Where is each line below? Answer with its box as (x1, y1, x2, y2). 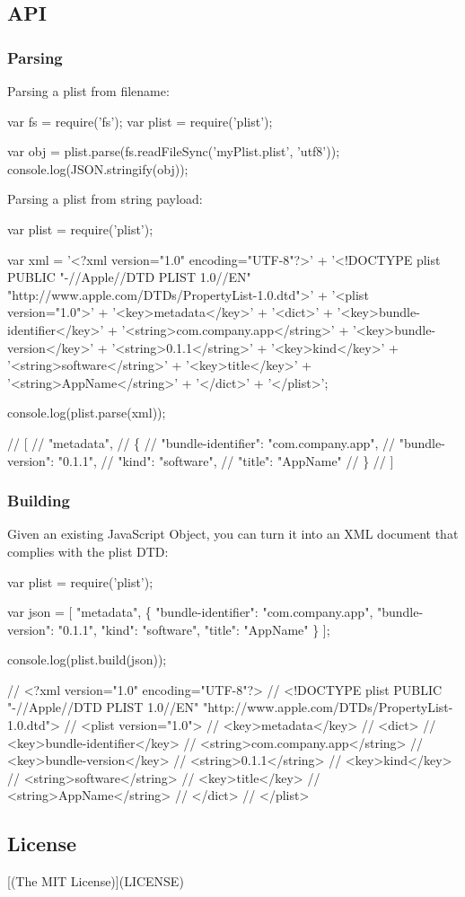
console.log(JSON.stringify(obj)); (7, 159, 189, 178)
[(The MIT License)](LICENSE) (7, 872, 184, 891)
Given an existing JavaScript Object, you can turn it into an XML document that (7, 524, 459, 543)
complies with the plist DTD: (7, 541, 169, 560)
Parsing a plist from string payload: (7, 189, 203, 208)
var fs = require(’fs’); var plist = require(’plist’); (7, 111, 273, 130)
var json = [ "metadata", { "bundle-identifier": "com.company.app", (7, 602, 373, 621)
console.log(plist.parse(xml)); (7, 403, 166, 422)
